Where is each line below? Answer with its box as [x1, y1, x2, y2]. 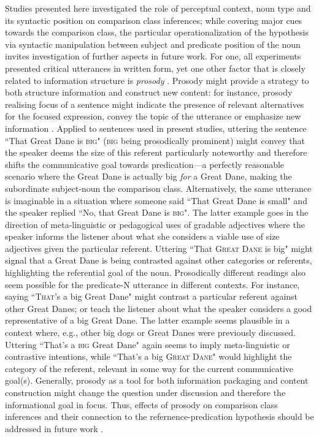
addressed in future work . [5, 422, 104, 435]
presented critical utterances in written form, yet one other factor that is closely [5, 61, 306, 74]
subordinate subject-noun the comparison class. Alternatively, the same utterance [5, 181, 312, 194]
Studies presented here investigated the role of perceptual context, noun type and [5, 2, 311, 14]
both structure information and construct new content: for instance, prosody [5, 86, 293, 99]
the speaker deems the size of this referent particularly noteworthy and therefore [5, 146, 307, 159]
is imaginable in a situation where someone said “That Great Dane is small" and [5, 194, 307, 207]
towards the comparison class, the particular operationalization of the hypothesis [5, 26, 309, 39]
